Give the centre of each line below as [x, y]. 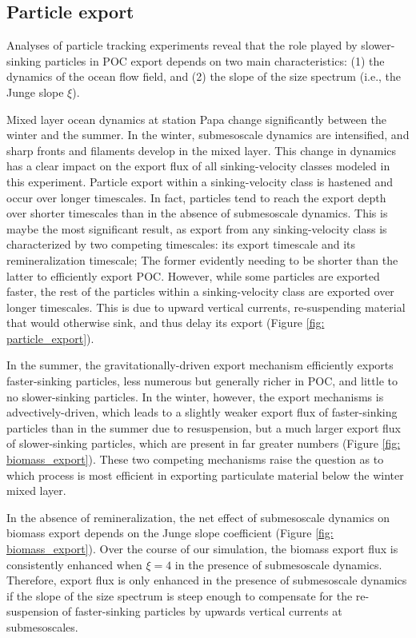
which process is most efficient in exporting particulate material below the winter [205, 475]
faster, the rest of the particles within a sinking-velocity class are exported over [200, 291]
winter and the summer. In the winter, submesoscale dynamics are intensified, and [208, 135]
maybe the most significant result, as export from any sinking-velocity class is [197, 228]
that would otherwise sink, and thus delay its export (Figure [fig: [166, 323]
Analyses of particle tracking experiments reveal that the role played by [182, 45]
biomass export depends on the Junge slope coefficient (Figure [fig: [170, 533]
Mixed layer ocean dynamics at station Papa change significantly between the [196, 119]
